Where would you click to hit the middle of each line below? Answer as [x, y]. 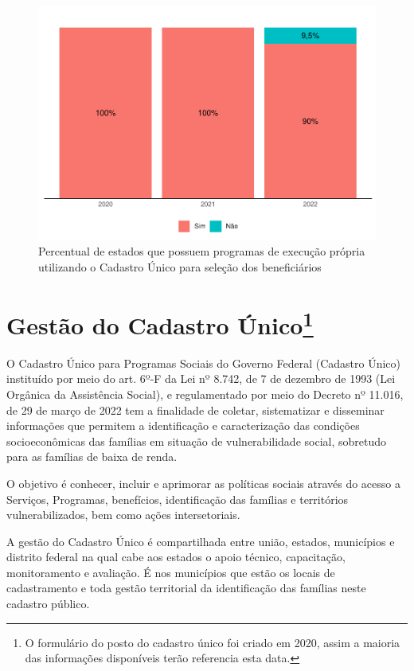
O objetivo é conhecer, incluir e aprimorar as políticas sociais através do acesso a [203, 483]
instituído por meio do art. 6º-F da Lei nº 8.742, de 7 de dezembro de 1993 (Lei [201, 378]
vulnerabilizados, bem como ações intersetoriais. [123, 515]
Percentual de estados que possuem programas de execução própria [202, 251]
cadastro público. [48, 604]
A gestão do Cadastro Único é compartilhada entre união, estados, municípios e [201, 541]
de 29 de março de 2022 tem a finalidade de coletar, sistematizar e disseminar [195, 410]
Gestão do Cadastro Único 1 [160, 323]
